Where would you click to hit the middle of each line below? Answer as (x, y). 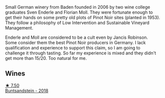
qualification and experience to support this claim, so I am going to (73, 48)
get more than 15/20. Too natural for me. (46, 58)
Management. (19, 28)
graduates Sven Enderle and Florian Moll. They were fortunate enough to (79, 12)
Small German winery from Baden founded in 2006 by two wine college (78, 7)
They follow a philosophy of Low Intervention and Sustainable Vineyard (77, 23)
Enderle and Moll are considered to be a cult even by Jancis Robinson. (77, 37)
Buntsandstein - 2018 (27, 91)
